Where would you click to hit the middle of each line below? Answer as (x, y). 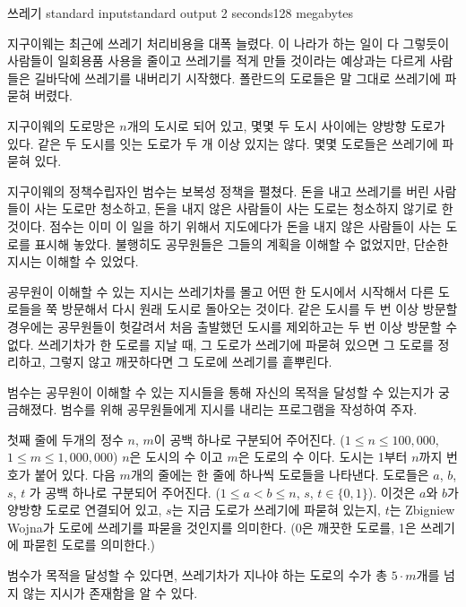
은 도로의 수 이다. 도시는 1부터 (323, 457)
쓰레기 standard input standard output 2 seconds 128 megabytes (181, 13)
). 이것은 (392, 492)
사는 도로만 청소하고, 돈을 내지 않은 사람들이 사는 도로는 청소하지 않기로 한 (244, 208)
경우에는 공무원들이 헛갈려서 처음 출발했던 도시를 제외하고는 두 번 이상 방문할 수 (233, 326)
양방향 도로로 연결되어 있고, (85, 510)
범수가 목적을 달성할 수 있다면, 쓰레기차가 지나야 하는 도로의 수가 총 (198, 575)
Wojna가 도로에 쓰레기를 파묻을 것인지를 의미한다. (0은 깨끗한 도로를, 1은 (212, 527)
